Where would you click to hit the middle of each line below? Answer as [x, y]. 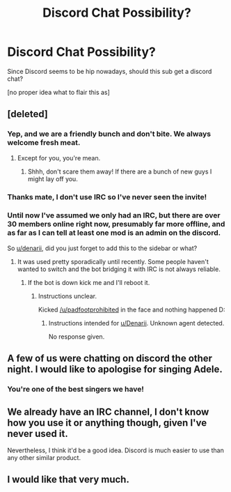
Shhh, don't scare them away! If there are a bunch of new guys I [120, 171]
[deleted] [28, 114]
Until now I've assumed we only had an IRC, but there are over [114, 215]
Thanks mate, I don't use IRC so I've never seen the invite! [107, 197]
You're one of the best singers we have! [76, 390]
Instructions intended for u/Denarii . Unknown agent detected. [136, 323]
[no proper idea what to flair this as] [58, 92]
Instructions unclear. [67, 296]
